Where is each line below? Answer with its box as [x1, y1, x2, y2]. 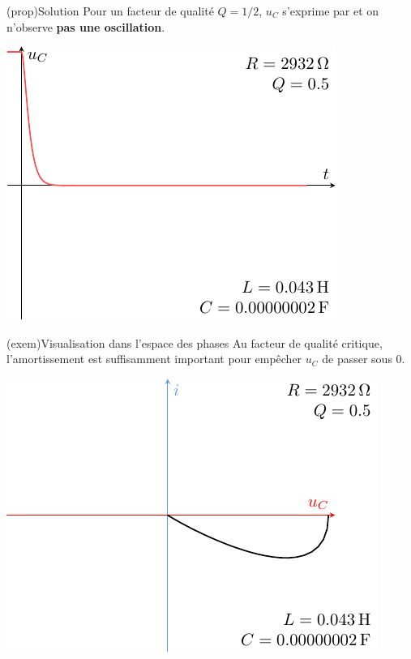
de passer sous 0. [322, 350, 405, 367]
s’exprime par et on [282, 2, 379, 19]
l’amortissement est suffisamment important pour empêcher [6, 350, 302, 367]
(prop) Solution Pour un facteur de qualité [6, 2, 214, 19]
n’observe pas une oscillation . [6, 18, 165, 35]
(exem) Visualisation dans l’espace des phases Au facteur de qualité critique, [6, 334, 383, 351]
